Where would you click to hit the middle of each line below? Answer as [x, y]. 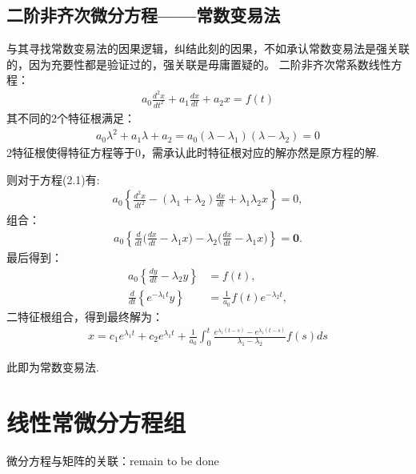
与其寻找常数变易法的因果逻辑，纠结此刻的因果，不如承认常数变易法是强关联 [208, 48]
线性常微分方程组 [96, 422]
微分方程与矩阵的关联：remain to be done [113, 460]
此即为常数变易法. [53, 366]
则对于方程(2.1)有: [53, 179]
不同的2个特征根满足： [76, 117]
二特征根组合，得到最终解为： [85, 316]
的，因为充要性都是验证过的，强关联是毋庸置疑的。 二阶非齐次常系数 [188, 64]
